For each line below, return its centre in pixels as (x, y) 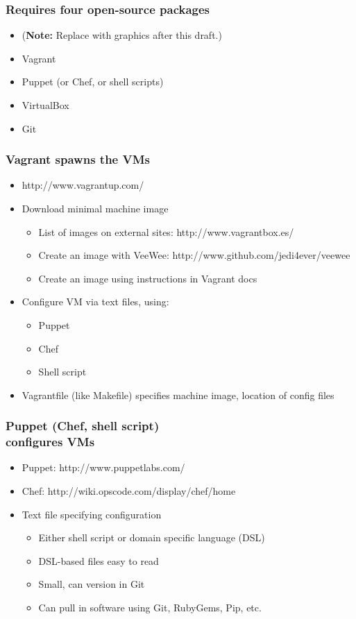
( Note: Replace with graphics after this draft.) (122, 35)
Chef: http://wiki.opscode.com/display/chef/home (129, 491)
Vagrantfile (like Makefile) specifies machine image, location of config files (178, 395)
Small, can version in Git (92, 584)
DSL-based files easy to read (99, 560)
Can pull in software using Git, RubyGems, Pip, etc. (150, 608)
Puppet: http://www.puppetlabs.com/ (103, 467)
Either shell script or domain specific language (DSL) (152, 537)
